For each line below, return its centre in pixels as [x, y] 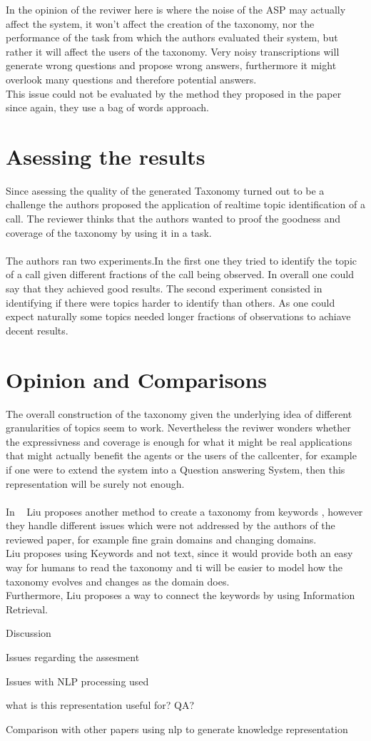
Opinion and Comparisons [137, 379]
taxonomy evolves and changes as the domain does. [118, 581]
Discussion [29, 633]
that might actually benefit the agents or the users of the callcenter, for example [181, 455]
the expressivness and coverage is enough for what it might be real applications [179, 441]
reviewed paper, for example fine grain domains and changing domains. [161, 539]
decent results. [37, 330]
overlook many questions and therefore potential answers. [131, 79]
